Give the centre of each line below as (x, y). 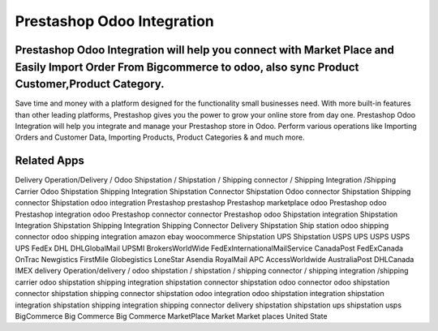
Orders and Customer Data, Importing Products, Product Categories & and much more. (160, 137)
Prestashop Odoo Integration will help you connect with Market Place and (205, 50)
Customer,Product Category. (90, 84)
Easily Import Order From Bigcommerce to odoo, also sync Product (187, 67)
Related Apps (50, 161)
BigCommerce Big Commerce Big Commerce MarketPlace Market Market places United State (171, 316)
